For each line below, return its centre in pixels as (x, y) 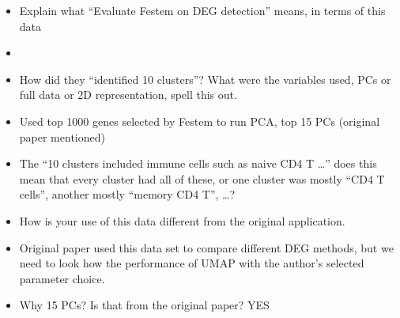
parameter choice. (62, 278)
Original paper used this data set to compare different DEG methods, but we (206, 247)
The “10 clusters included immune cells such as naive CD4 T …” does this (198, 163)
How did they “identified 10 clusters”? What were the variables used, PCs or (205, 79)
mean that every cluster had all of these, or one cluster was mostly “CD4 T (202, 178)
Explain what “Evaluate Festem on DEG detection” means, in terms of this (202, 10)
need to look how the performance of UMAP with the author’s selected (192, 263)
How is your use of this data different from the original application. (182, 220)
